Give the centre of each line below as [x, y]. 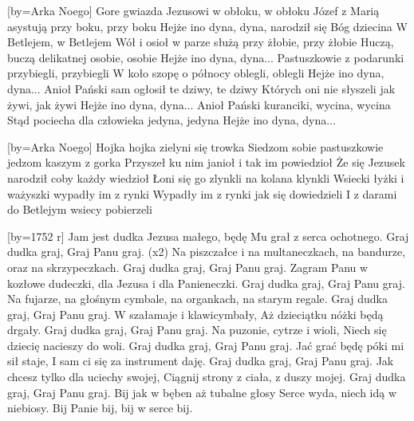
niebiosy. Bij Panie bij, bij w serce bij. [100, 408]
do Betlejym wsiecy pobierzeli [80, 209]
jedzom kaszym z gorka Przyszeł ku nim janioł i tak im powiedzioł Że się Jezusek [206, 162]
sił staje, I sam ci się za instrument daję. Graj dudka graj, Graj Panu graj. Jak [201, 361]
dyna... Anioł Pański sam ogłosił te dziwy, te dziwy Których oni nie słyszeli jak [201, 88]
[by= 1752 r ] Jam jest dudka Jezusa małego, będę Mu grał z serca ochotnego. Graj [208, 236]
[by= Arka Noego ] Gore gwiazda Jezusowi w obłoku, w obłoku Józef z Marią [193, 10]
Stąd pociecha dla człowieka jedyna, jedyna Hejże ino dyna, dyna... [172, 120]
